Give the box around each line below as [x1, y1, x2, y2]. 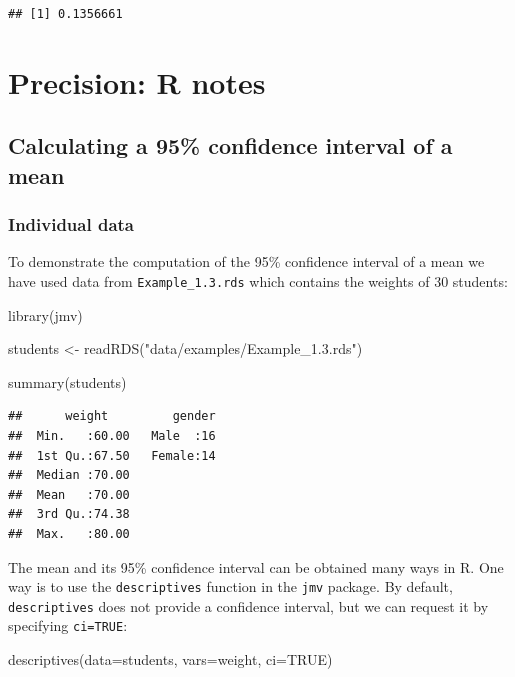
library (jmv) [8, 304, 83, 325]
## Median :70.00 [8, 468, 130, 483]
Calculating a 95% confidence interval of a [8, 130, 453, 161]
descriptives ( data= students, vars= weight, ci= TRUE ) [8, 649, 333, 670]
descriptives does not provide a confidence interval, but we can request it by [8, 595, 489, 616]
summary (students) [8, 371, 127, 392]
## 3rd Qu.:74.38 [8, 507, 130, 522]
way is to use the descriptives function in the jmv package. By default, [8, 576, 453, 597]
